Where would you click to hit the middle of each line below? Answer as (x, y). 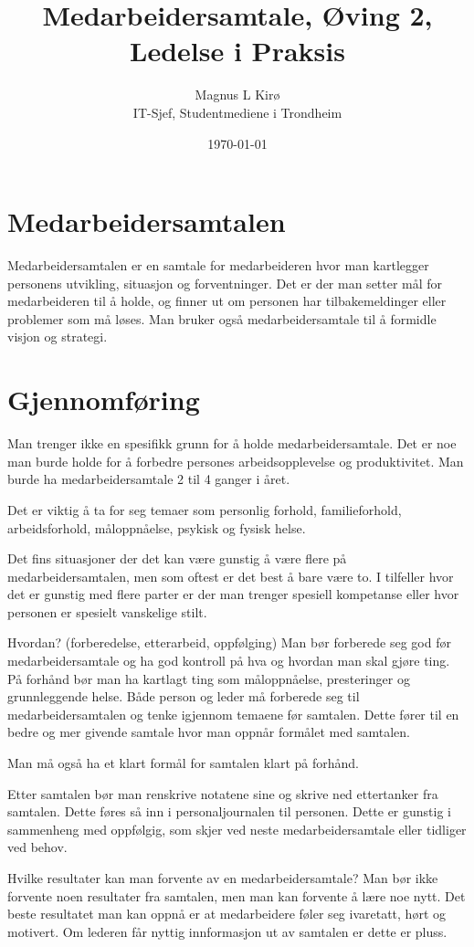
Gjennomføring (104, 400)
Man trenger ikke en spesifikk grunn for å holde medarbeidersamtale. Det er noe (232, 443)
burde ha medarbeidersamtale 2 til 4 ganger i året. (149, 479)
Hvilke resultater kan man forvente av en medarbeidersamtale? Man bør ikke (223, 878)
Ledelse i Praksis (237, 51)
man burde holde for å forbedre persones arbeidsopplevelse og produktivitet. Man (236, 461)
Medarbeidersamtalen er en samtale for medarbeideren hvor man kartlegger (218, 265)
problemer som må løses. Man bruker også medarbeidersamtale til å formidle (222, 318)
